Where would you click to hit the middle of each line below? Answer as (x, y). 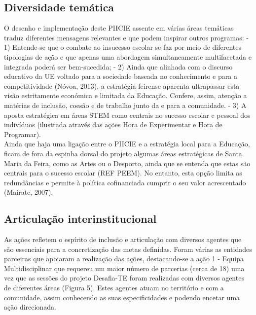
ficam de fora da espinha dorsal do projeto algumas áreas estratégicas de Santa (123, 153)
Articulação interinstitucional (80, 219)
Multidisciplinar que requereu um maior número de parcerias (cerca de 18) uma (124, 268)
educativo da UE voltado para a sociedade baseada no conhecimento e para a (121, 76)
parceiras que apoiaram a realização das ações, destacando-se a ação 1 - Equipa (124, 259)
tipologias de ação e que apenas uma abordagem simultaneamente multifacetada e (128, 56)
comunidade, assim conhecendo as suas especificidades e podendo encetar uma (122, 297)
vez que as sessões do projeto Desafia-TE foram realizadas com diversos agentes (124, 278)
